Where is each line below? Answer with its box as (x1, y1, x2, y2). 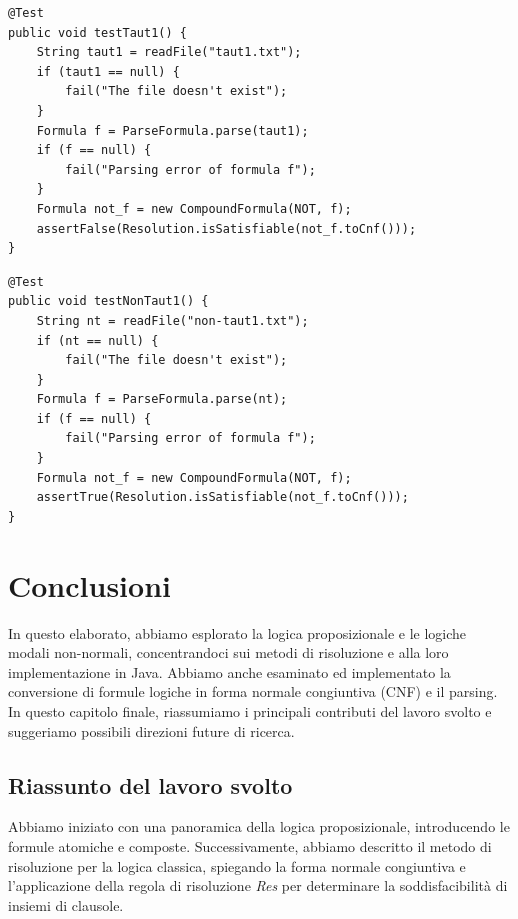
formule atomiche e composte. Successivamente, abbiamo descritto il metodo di (8, 835, 492, 856)
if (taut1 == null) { (36, 64, 180, 79)
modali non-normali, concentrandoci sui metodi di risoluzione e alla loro (8, 642, 449, 663)
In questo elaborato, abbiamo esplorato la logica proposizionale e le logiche (8, 622, 467, 643)
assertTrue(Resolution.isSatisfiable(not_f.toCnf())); (36, 490, 409, 505)
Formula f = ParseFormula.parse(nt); (36, 392, 288, 407)
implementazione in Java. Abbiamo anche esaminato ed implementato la (8, 661, 451, 682)
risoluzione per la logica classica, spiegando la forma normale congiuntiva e (8, 855, 466, 876)
